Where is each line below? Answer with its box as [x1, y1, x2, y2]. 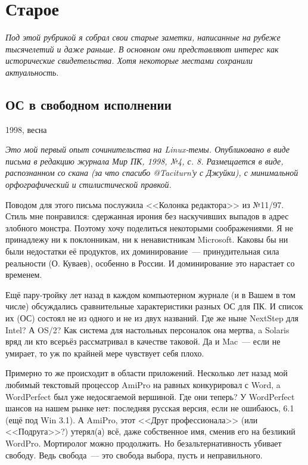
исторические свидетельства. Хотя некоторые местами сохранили [5, 54, 253, 67]
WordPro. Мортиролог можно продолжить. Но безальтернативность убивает [5, 436, 282, 449]
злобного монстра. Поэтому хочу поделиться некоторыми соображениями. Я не [5, 221, 294, 234]
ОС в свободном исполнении [5, 95, 172, 113]
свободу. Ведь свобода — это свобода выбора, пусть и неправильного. [5, 448, 263, 461]
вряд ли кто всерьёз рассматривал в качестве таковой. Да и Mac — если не [5, 335, 281, 348]
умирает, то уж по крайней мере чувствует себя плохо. [5, 346, 204, 359]
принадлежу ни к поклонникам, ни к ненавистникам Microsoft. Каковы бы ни [5, 233, 288, 246]
